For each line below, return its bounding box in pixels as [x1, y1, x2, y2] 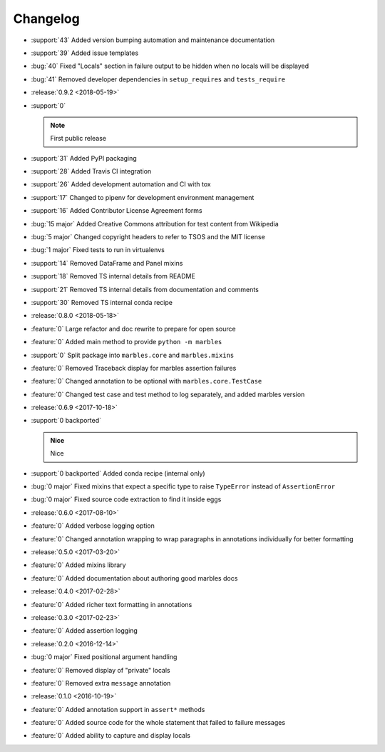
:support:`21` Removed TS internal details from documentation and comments [31, 285, 260, 294]
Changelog [13, 11, 80, 26]
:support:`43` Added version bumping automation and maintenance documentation [31, 36, 275, 44]
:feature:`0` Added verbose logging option [31, 521, 155, 530]
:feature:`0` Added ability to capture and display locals [31, 731, 190, 740]
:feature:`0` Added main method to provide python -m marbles [31, 338, 222, 346]
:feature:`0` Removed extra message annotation [31, 678, 171, 687]
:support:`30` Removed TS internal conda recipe [31, 298, 173, 306]
